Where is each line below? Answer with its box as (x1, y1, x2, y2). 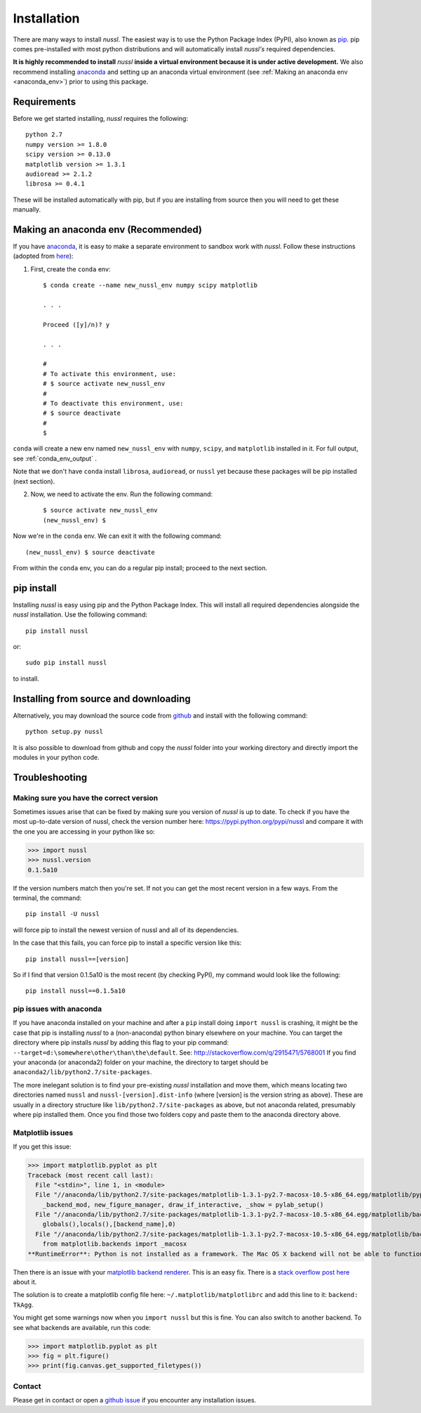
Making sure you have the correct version (13, 793, 158, 803)
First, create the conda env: (30, 264, 111, 273)
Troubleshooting (13, 771, 88, 783)
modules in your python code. (13, 753, 100, 761)
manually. (13, 205, 41, 214)
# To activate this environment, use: (43, 370, 177, 378)
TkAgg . (13, 1301, 34, 1309)
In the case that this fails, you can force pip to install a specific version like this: (13, 938, 242, 947)
